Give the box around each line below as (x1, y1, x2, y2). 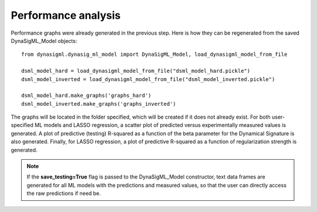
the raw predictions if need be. (26, 190, 101, 197)
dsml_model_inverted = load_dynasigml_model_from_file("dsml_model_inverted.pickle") (21, 76, 275, 82)
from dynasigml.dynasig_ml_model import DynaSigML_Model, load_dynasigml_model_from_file (21, 51, 288, 58)
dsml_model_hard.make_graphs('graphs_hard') (21, 92, 152, 99)
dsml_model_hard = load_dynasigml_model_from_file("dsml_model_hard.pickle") (21, 68, 251, 75)
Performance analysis (11, 9, 121, 22)
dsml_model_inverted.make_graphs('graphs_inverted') (21, 100, 176, 107)
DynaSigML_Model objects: (11, 37, 77, 44)
